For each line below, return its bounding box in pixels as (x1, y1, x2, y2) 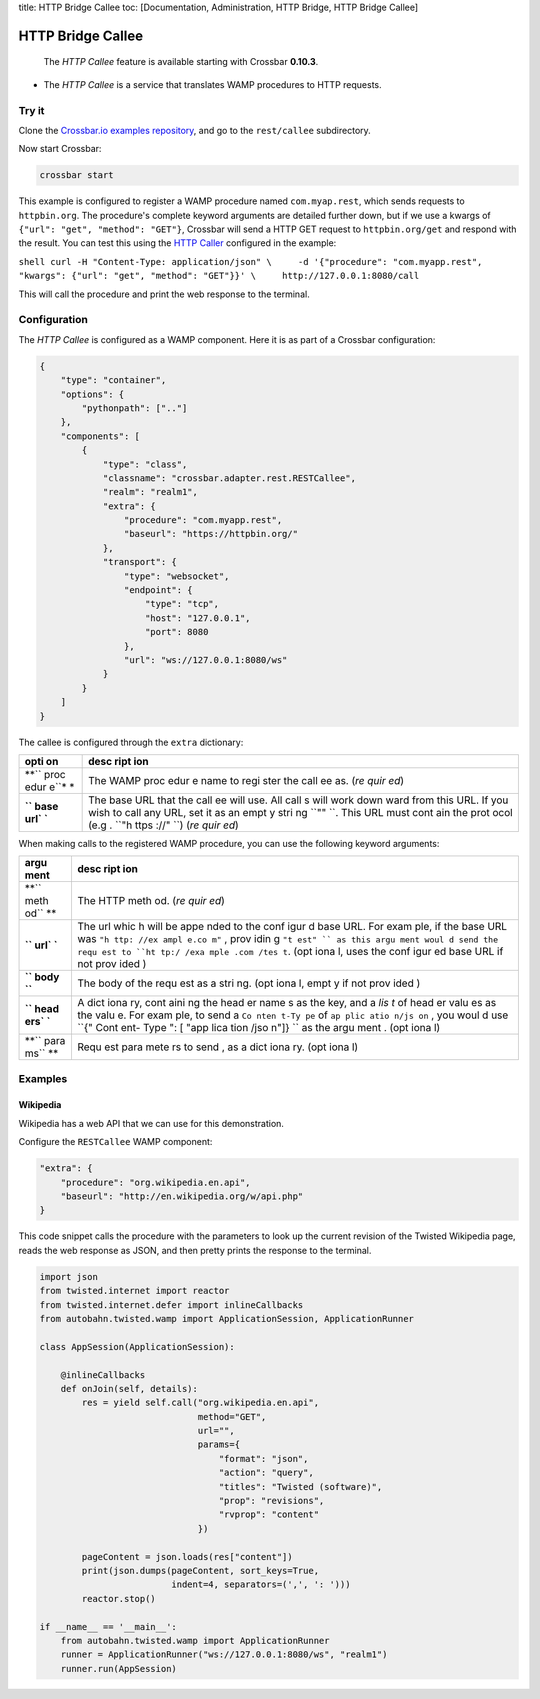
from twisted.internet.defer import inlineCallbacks (39, 1299, 304, 1310)
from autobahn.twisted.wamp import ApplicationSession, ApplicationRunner (39, 1313, 415, 1324)
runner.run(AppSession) (60, 1663, 177, 1674)
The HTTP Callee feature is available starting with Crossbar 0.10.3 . (43, 56, 319, 68)
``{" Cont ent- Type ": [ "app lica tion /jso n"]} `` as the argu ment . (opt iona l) (76, 1021, 441, 1035)
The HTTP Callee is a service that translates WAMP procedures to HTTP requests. (43, 78, 382, 90)
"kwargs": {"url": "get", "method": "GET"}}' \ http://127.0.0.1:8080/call (18, 270, 420, 282)
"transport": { (102, 556, 177, 568)
